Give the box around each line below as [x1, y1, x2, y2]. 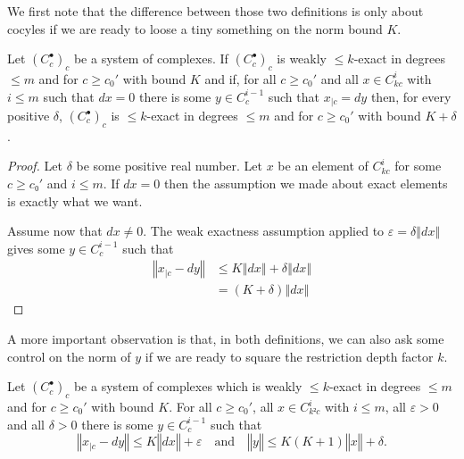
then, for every [370, 87, 452, 105]
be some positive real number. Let [76, 156, 262, 175]
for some [394, 156, 442, 175]
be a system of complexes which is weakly [73, 377, 302, 396]
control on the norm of [7, 346, 131, 365]
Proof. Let [7, 156, 62, 175]
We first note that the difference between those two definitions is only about [7, 2, 424, 20]
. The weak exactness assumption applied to [143, 221, 385, 240]
